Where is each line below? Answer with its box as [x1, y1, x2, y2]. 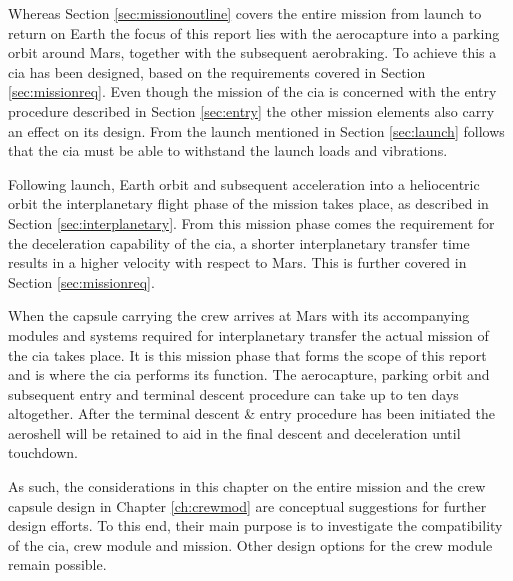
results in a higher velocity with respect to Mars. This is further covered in [8, 252, 467, 273]
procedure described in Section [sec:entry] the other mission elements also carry [8, 100, 495, 121]
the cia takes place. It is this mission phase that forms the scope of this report [8, 344, 487, 365]
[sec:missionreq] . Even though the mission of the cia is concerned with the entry [8, 81, 497, 102]
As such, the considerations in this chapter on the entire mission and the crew [8, 476, 486, 497]
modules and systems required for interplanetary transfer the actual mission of [8, 324, 489, 345]
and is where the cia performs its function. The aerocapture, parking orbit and [8, 364, 490, 385]
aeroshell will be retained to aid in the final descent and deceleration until [8, 422, 461, 443]
